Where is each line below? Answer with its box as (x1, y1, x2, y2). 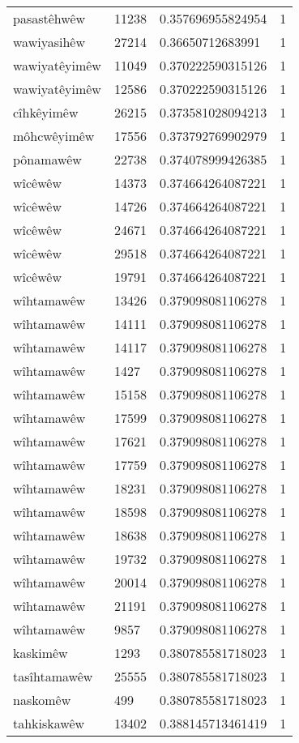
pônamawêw (13, 150, 82, 169)
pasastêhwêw (13, 9, 86, 28)
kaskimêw (13, 643, 68, 662)
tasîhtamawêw (13, 667, 93, 685)
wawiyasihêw (13, 32, 85, 51)
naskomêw (13, 690, 71, 709)
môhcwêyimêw (13, 126, 95, 145)
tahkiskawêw (13, 714, 85, 732)
